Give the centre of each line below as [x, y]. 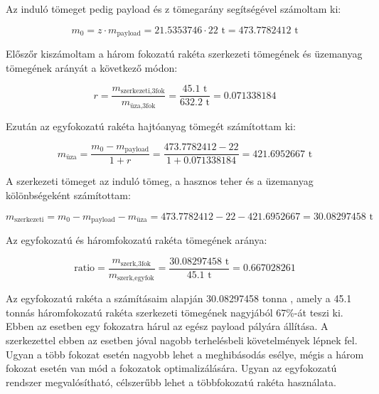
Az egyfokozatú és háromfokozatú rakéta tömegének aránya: [137, 240]
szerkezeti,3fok [143, 91]
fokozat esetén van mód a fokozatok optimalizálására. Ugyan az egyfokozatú [171, 368]
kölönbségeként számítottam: [68, 195]
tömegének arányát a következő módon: [92, 67]
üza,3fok [143, 106]
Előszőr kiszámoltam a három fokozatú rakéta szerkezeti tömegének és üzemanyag [184, 54]
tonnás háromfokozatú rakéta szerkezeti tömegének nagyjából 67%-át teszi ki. [175, 312]
